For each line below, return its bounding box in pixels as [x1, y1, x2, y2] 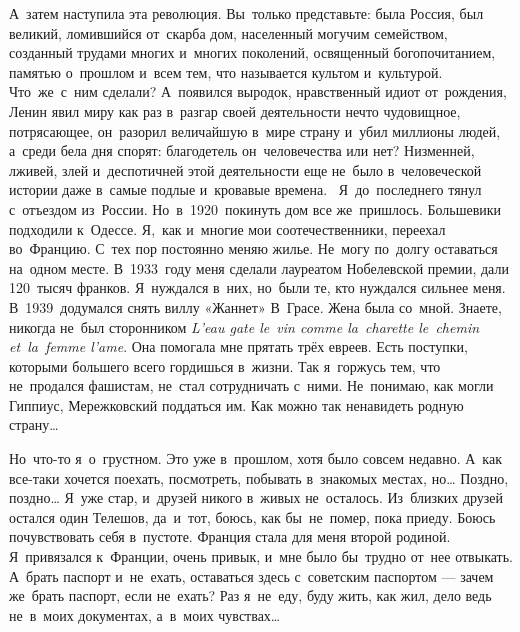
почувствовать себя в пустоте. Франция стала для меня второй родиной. [9, 526, 451, 547]
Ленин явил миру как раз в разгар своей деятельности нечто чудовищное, [9, 100, 461, 121]
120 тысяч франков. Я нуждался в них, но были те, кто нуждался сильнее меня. [9, 277, 506, 298]
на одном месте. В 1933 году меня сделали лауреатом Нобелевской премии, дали [9, 257, 509, 278]
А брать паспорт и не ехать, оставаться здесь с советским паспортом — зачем [9, 565, 494, 586]
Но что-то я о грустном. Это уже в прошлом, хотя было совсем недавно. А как [9, 448, 502, 469]
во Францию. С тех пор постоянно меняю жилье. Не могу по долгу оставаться [9, 238, 498, 259]
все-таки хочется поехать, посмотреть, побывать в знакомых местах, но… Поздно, [9, 467, 509, 488]
